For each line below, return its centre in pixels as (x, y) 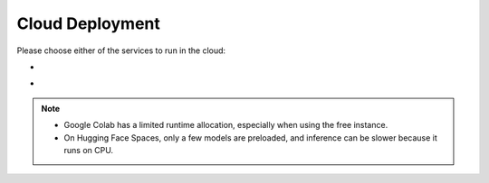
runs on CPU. (88, 150)
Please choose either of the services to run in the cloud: (121, 50)
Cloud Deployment (88, 23)
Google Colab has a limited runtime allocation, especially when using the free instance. (226, 125)
